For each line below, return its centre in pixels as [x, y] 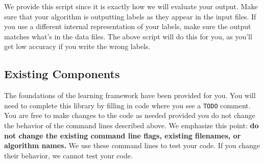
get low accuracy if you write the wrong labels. [77, 46]
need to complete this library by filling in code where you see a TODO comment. [127, 105]
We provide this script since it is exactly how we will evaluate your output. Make [131, 6]
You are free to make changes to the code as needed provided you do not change [130, 115]
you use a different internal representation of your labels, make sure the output [128, 26]
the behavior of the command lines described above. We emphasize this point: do [131, 125]
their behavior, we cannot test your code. [68, 155]
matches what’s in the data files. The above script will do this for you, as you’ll [128, 36]
